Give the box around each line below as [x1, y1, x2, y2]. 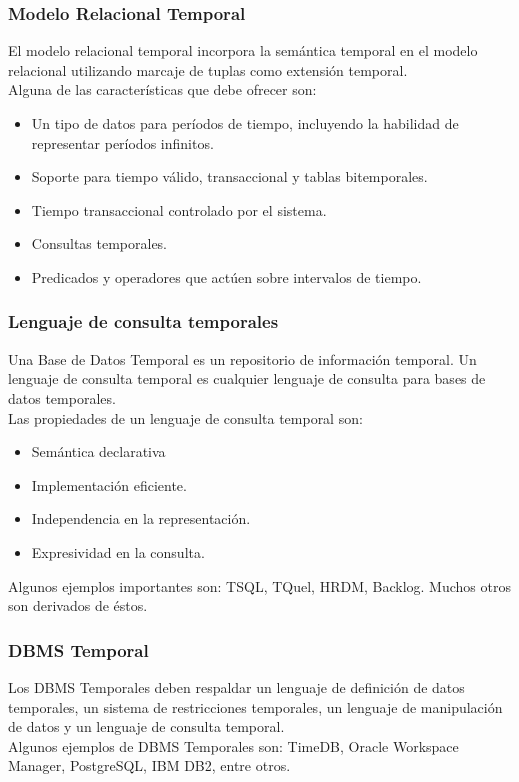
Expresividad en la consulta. [31, 541, 205, 562]
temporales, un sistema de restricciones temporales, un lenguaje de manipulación [8, 696, 503, 717]
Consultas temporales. [31, 233, 168, 254]
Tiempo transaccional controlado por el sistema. [31, 199, 327, 220]
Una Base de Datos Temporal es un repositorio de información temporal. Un [8, 348, 477, 369]
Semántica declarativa [31, 441, 166, 462]
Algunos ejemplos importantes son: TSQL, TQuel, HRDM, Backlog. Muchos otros [8, 575, 511, 596]
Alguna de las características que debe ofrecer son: [8, 79, 317, 100]
